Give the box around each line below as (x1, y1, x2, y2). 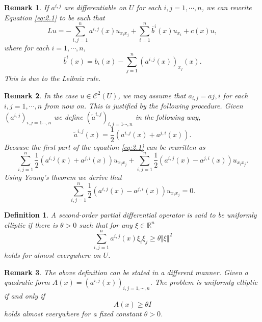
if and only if (4, 290, 45, 301)
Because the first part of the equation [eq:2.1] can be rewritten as (4, 141, 205, 152)
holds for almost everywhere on (4, 250, 101, 260)
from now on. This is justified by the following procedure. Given (44, 100, 243, 111)
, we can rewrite (201, 2, 252, 12)
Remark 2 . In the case (4, 90, 78, 100)
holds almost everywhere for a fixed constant (4, 308, 142, 318)
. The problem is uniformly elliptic (150, 277, 258, 287)
